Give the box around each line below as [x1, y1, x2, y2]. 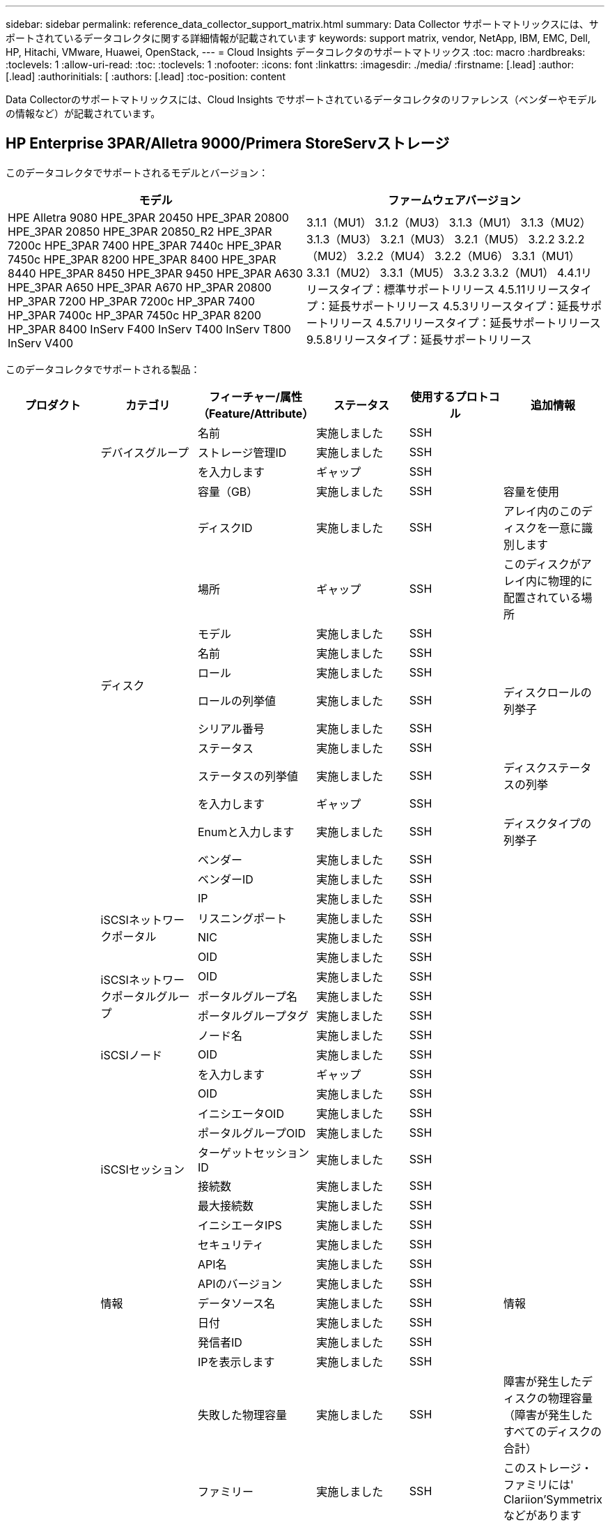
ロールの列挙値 [197, 693, 276, 708]
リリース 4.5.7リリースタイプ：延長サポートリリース [329, 315, 601, 330]
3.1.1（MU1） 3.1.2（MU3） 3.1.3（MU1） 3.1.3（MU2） [306, 215, 591, 229]
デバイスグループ [100, 445, 189, 460]
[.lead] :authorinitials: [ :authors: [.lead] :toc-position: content [6, 70, 286, 82]
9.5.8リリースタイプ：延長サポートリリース [306, 332, 532, 347]
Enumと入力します [197, 824, 295, 839]
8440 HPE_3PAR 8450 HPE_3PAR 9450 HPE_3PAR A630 [8, 266, 303, 280]
